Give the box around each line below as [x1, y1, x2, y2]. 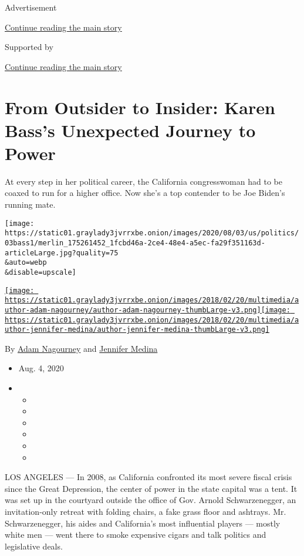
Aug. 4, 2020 [18, 362, 64, 374]
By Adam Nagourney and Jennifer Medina [5, 342, 158, 354]
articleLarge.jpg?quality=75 [5, 248, 119, 257]
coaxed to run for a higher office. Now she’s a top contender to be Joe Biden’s [5, 187, 285, 199]
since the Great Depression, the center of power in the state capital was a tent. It [5, 482, 298, 494]
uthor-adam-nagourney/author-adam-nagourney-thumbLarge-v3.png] [5, 305, 261, 314]
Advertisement [5, 1, 57, 13]
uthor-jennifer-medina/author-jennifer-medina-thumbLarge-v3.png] [5, 325, 270, 334]
